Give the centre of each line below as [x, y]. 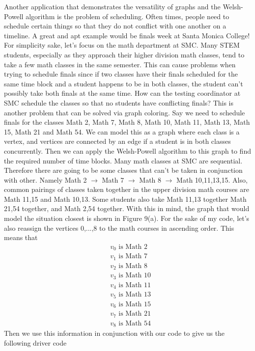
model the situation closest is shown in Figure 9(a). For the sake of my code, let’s [127, 218]
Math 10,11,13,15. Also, [212, 179]
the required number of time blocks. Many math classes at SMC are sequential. [123, 160]
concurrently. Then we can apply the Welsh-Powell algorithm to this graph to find [127, 150]
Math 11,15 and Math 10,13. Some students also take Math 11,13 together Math [125, 199]
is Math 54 [135, 323]
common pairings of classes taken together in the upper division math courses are [127, 189]
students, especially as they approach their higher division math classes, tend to [124, 54]
